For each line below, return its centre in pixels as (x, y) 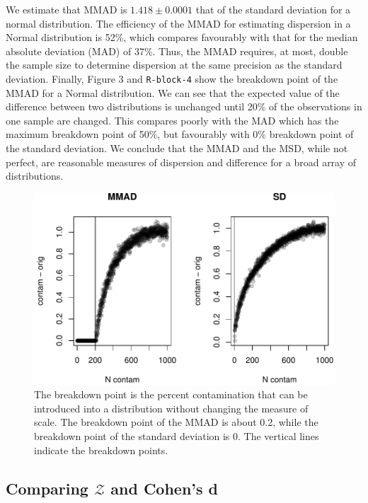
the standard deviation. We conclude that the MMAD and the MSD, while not (177, 148)
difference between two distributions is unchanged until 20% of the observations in (184, 106)
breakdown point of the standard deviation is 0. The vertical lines (177, 435)
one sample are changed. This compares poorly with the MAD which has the (172, 120)
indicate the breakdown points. (101, 450)
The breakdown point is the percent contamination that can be (171, 394)
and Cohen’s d (165, 488)
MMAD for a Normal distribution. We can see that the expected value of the (173, 92)
